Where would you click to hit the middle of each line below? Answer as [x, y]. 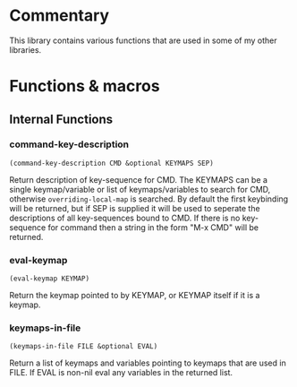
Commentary [59, 16]
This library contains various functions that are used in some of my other [143, 40]
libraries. [25, 49]
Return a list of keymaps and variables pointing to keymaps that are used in [148, 363]
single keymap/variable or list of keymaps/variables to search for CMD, [140, 189]
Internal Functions [61, 119]
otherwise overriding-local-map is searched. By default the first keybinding [149, 199]
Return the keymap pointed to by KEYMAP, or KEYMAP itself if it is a [135, 296]
